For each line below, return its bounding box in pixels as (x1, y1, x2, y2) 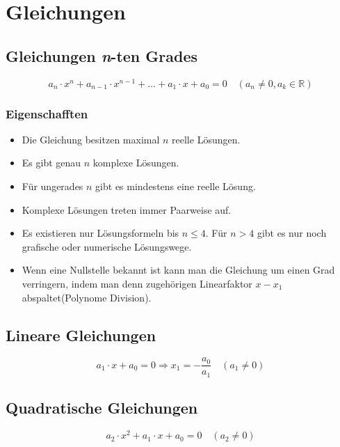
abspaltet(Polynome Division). (22, 290, 152, 304)
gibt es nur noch (257, 226, 327, 240)
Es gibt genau (22, 155, 81, 170)
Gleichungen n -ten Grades (6, 45, 198, 66)
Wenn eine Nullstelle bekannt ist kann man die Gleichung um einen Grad (22, 262, 335, 277)
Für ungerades (22, 179, 83, 194)
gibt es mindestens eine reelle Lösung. (95, 179, 256, 194)
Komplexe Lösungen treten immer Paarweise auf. (22, 202, 232, 217)
